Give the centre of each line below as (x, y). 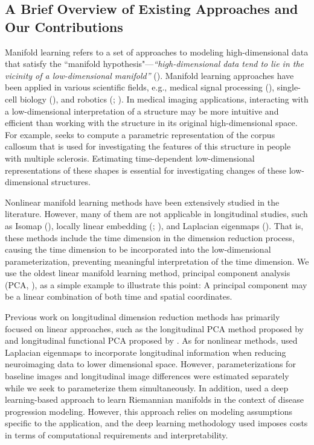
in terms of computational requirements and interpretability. (117, 435)
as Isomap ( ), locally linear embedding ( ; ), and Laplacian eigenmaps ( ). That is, (154, 225)
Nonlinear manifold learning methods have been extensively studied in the (142, 202)
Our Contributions (64, 26)
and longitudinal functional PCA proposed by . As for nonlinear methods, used (151, 340)
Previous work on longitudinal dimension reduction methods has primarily (143, 317)
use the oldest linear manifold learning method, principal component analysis (148, 273)
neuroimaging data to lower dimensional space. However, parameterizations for (150, 364)
